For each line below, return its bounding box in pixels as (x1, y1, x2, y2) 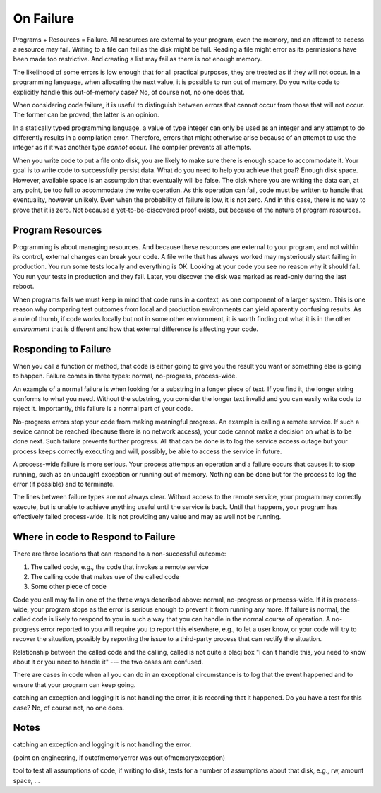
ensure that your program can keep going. (13, 680, 136, 688)
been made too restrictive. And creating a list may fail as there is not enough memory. (13, 55, 262, 64)
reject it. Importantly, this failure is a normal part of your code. (13, 405, 193, 413)
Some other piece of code (30, 583, 107, 591)
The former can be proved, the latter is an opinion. (13, 110, 159, 119)
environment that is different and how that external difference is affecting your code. (13, 325, 259, 333)
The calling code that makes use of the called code (30, 572, 180, 580)
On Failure (13, 11, 74, 26)
